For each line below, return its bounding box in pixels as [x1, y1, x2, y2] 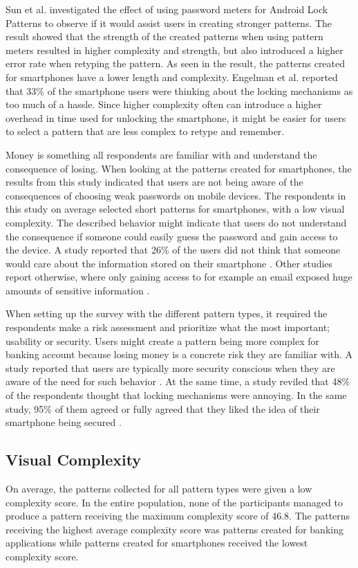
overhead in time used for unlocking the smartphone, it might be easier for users [6, 110, 346, 125]
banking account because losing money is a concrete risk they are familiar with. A [6, 347, 353, 362]
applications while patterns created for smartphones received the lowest [6, 535, 308, 550]
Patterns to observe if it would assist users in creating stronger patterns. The [6, 15, 332, 30]
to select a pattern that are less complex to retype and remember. [6, 124, 285, 139]
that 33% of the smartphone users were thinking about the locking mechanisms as [6, 83, 353, 98]
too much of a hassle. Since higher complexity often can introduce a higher [6, 97, 322, 112]
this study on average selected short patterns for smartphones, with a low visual [6, 202, 345, 216]
